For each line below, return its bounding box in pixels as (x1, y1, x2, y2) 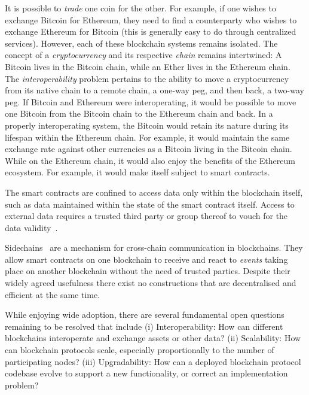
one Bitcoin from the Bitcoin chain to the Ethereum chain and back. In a (5, 107, 273, 120)
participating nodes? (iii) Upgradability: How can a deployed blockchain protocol (5, 355, 301, 367)
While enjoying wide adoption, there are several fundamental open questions (5, 308, 284, 321)
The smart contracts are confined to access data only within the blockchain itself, (5, 186, 303, 198)
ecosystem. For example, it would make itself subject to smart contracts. (5, 166, 270, 178)
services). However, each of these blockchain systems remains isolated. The (5, 37, 278, 49)
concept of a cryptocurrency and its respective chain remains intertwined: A (5, 48, 282, 61)
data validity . (5, 221, 58, 233)
